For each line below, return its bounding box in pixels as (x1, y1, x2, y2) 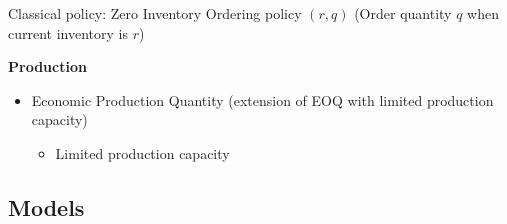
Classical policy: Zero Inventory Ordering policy (8, 3, 302, 23)
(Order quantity (354, 3, 452, 23)
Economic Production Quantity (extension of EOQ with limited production (31, 89, 494, 110)
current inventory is (8, 22, 128, 43)
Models (8, 191, 85, 222)
